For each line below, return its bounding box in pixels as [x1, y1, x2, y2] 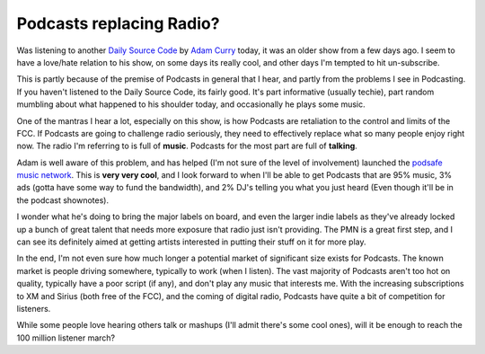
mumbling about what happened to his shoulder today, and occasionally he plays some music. [16, 99, 366, 110]
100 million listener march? [16, 332, 116, 343]
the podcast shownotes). [16, 194, 110, 206]
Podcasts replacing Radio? [16, 13, 220, 33]
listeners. [16, 303, 51, 314]
